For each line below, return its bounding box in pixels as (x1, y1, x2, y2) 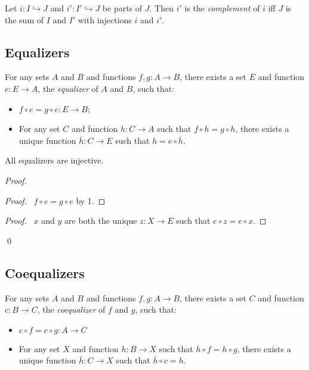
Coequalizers (5, 263, 85, 282)
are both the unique (64, 214, 137, 227)
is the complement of (184, 2, 260, 14)
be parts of (102, 2, 143, 14)
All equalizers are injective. (5, 154, 104, 166)
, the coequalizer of (37, 303, 106, 316)
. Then (149, 2, 174, 14)
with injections (78, 13, 132, 26)
